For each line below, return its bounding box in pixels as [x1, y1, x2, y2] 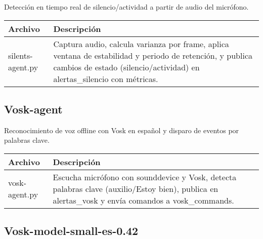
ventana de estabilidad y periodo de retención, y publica [53, 49, 252, 61]
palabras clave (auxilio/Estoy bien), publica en [53, 182, 218, 194]
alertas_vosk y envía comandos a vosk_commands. [53, 194, 234, 206]
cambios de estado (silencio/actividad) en [53, 61, 200, 73]
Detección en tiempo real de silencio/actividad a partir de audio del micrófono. [4, 2, 249, 12]
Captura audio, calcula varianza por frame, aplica [53, 37, 229, 50]
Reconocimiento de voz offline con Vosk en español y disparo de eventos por [4, 125, 239, 135]
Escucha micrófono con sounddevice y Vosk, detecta [53, 171, 237, 183]
